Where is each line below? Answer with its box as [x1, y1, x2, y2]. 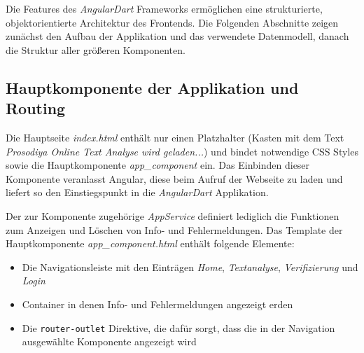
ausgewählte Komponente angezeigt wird [22, 334, 197, 349]
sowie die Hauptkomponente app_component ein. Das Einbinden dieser [6, 158, 310, 172]
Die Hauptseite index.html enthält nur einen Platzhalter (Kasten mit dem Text [6, 130, 344, 144]
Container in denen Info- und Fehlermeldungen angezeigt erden [22, 296, 293, 311]
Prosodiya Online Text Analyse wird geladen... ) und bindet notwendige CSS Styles [6, 144, 358, 158]
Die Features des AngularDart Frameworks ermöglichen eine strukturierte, [6, 1, 323, 15]
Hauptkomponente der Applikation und [6, 76, 299, 98]
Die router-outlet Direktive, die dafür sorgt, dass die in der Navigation [22, 320, 335, 335]
